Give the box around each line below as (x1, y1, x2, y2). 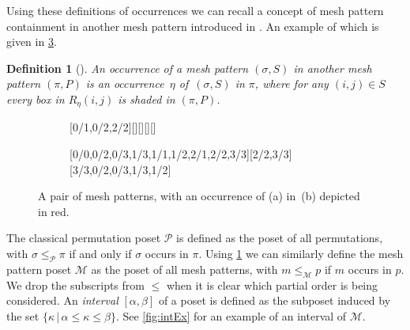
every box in (6, 90, 65, 107)
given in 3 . (6, 33, 57, 50)
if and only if (69, 245, 132, 261)
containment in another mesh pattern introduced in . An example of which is (6, 17, 379, 34)
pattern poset (6, 260, 72, 277)
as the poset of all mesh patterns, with (91, 260, 278, 277)
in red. (38, 203, 70, 219)
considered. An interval (6, 292, 118, 309)
